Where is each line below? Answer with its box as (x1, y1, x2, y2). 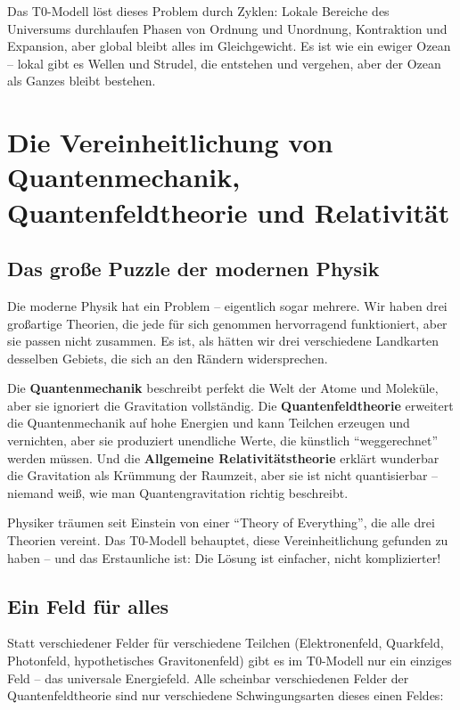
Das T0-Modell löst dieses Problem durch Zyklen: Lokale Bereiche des (7, 2, 390, 20)
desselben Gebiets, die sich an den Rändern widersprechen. (7, 348, 328, 367)
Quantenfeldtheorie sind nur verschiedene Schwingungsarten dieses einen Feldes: (7, 686, 444, 705)
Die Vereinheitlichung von (7, 124, 333, 160)
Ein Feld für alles (7, 592, 168, 619)
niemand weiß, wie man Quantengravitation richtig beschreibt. (7, 483, 349, 502)
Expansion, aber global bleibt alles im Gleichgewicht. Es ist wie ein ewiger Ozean (7, 37, 451, 55)
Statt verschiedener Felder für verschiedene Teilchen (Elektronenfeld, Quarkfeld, (7, 633, 444, 652)
